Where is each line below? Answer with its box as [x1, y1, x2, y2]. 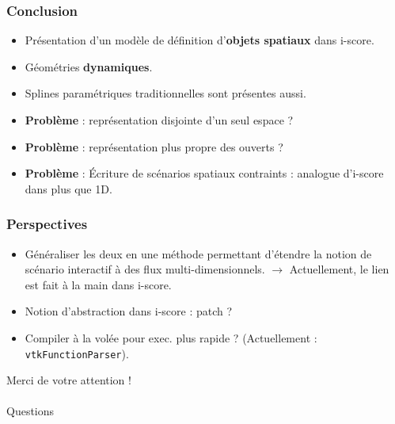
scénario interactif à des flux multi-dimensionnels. [25, 261, 265, 277]
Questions [6, 403, 55, 419]
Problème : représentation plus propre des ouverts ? [25, 138, 283, 155]
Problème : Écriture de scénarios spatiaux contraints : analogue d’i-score [25, 165, 384, 181]
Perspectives [6, 214, 88, 234]
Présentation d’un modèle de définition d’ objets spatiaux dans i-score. [25, 32, 374, 48]
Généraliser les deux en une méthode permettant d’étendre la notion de [25, 245, 372, 262]
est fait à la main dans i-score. [25, 276, 172, 292]
